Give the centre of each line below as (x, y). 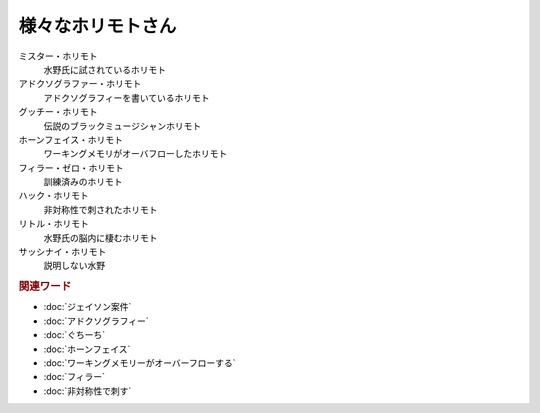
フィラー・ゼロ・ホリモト (71, 167)
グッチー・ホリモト (58, 112)
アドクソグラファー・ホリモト (80, 84)
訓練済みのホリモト (83, 182)
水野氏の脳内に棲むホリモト (100, 237)
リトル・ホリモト (53, 224)
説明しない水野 (74, 266)
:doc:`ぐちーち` (74, 335)
